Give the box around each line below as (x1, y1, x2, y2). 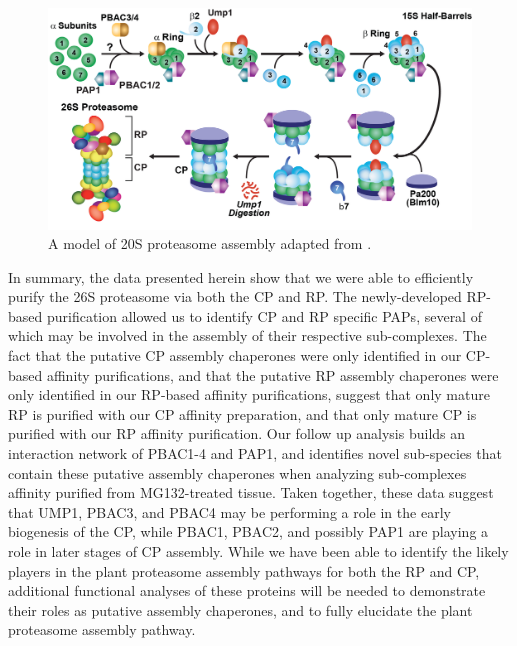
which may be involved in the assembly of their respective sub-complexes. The (8, 325, 487, 346)
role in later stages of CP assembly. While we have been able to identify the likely (8, 541, 509, 562)
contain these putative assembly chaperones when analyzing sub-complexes (8, 462, 467, 483)
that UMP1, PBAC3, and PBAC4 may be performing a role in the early (8, 501, 451, 522)
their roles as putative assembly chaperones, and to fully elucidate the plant (8, 599, 473, 620)
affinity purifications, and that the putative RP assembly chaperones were (46, 364, 499, 385)
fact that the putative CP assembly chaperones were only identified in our (8, 345, 462, 366)
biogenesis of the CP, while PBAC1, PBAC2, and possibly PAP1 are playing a (8, 521, 489, 542)
